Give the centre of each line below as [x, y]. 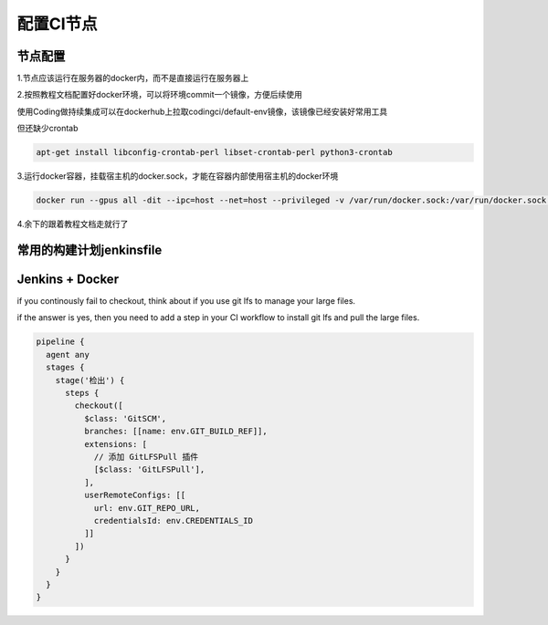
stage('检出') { [90, 380]
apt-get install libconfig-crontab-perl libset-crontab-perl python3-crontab [214, 152]
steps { [82, 393]
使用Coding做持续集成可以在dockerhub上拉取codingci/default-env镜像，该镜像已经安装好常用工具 [202, 111]
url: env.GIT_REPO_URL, [147, 508]
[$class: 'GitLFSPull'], [149, 469]
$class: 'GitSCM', [125, 418]
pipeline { [60, 342]
